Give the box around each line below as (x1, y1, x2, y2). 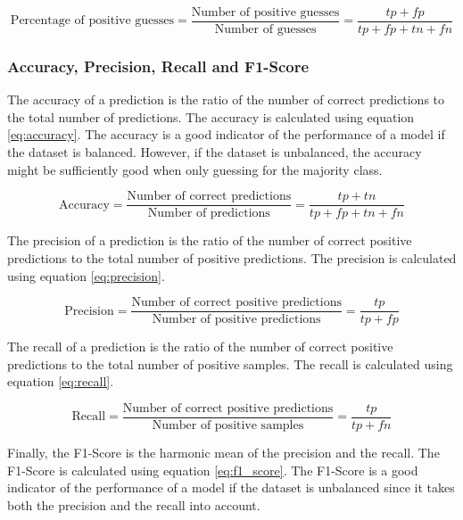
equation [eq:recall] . (7, 372, 114, 391)
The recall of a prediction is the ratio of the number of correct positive (7, 337, 393, 356)
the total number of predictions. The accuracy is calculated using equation (7, 107, 415, 126)
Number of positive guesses (191, 6, 340, 19)
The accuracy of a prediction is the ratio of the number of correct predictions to (7, 90, 445, 109)
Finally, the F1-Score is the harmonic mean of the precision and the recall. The (7, 443, 440, 461)
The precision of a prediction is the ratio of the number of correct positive (7, 231, 412, 250)
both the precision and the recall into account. (7, 495, 260, 514)
